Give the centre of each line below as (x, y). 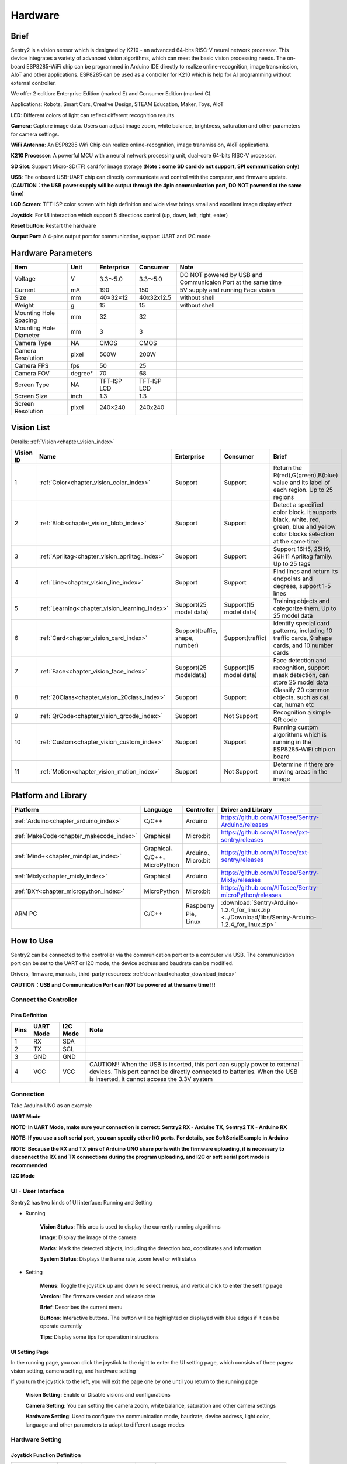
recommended (29, 1165)
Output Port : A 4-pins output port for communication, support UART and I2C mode (111, 237)
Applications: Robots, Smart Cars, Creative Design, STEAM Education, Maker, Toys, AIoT (117, 104)
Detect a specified (298, 505)
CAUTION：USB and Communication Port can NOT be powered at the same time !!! (113, 984)
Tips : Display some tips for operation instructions (99, 1337)
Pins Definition (29, 1015)
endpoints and (293, 579)
